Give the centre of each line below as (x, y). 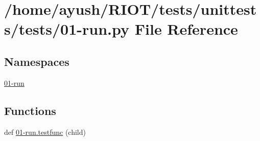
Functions (30, 110)
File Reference (186, 29)
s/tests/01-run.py (67, 29)
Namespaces (37, 61)
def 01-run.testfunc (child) (45, 132)
